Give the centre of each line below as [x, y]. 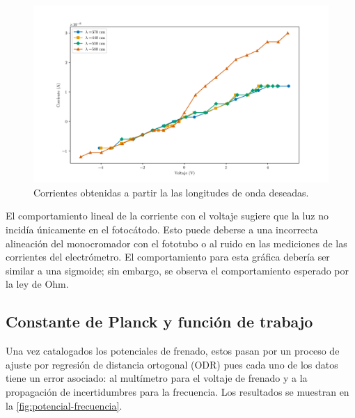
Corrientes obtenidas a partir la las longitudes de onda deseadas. [171, 192]
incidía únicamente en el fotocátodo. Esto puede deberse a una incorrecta [162, 230]
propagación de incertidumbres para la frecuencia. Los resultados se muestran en [177, 391]
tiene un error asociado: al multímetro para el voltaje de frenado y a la [157, 378]
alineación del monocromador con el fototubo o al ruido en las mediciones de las [176, 243]
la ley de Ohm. [37, 284]
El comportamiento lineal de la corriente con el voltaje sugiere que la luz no [167, 216]
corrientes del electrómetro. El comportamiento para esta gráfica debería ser [168, 257]
